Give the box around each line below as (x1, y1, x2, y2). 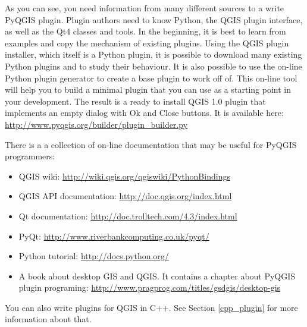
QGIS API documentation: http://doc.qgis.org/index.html (18, 190, 232, 202)
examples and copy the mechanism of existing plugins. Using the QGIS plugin (5, 36, 289, 49)
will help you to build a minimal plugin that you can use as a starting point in (5, 83, 291, 96)
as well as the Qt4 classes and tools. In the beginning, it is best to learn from (5, 25, 286, 37)
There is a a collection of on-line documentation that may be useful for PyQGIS (5, 138, 297, 150)
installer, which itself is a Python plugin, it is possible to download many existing (5, 48, 302, 61)
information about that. (5, 313, 92, 325)
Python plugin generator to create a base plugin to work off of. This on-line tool (5, 71, 297, 84)
